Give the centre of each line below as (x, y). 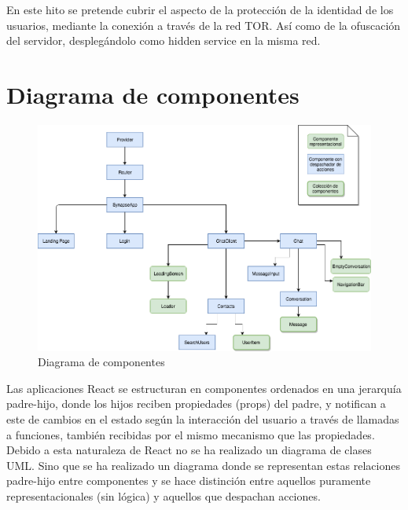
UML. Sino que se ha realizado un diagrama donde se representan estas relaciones (203, 465)
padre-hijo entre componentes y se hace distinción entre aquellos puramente (189, 481)
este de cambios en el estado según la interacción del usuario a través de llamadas (203, 419)
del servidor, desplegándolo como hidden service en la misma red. (164, 40)
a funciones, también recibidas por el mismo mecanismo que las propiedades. (191, 434)
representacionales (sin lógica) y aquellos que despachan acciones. (164, 495)
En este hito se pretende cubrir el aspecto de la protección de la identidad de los (200, 9)
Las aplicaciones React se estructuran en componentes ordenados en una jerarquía (204, 388)
